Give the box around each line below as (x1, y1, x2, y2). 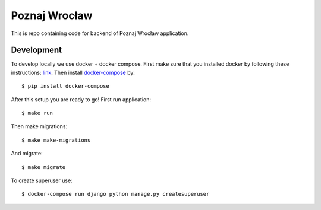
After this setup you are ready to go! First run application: (11, 96, 152, 103)
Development (11, 45, 62, 55)
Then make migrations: (11, 123, 68, 130)
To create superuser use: (11, 177, 73, 184)
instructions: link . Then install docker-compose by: (11, 69, 135, 76)
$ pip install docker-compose (21, 83, 110, 90)
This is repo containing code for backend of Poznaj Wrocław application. (11, 30, 189, 37)
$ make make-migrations (21, 136, 91, 144)
